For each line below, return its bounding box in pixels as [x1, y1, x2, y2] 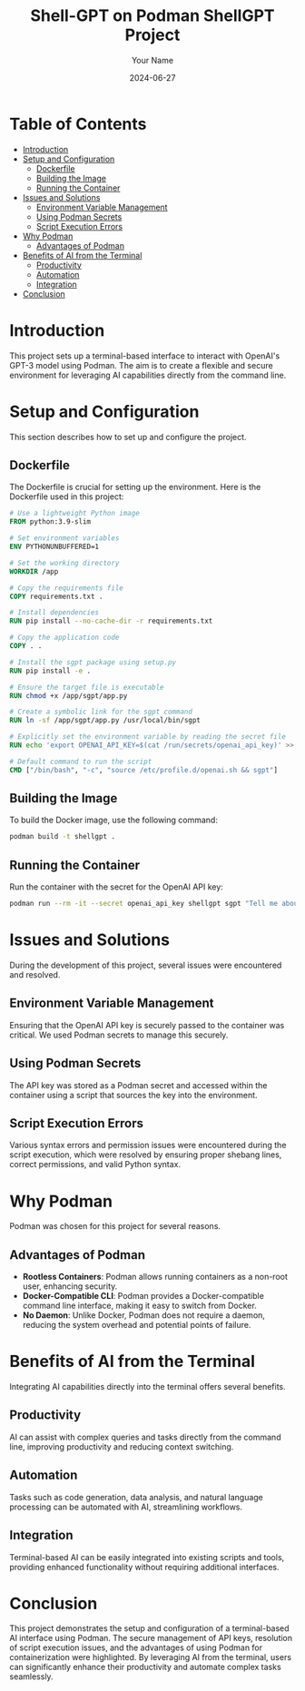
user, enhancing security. [22, 1281, 118, 1292]
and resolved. [9, 968, 61, 980]
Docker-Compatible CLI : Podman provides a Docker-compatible [22, 1291, 265, 1302]
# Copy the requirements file [9, 583, 124, 593]
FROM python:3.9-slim [9, 517, 92, 526]
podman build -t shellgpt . [9, 832, 116, 841]
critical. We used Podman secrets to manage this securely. [9, 1029, 229, 1040]
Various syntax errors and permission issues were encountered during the [9, 1140, 287, 1151]
